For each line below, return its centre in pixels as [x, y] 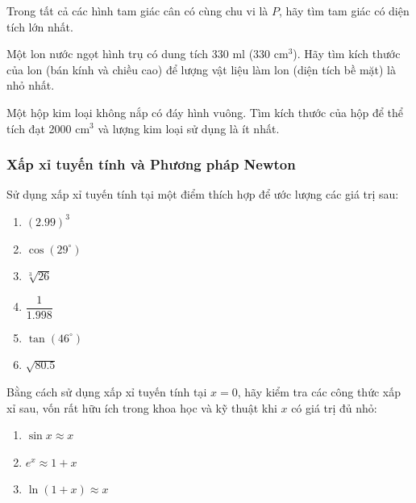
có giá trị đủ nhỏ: [334, 407]
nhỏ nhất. [31, 85]
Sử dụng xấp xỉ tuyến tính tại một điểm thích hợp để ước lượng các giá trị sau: [203, 194]
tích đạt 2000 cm [48, 128]
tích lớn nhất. [40, 26]
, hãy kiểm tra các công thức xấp [319, 392]
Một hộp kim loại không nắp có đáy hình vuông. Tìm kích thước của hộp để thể [205, 112]
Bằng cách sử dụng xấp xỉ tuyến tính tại [107, 392]
